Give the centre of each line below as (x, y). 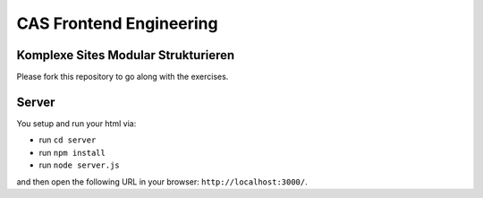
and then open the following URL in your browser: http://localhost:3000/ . (162, 181)
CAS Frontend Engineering (117, 23)
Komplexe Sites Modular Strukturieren (126, 55)
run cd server (68, 140)
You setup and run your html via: (76, 123)
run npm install (72, 152)
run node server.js (79, 165)
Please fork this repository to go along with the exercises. (123, 77)
